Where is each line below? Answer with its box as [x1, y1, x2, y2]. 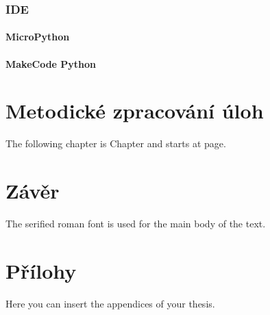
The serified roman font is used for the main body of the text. [5, 216, 266, 231]
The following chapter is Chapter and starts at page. [5, 136, 226, 151]
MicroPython [5, 29, 70, 44]
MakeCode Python [5, 56, 97, 71]
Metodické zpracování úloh [5, 97, 264, 125]
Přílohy [5, 256, 77, 284]
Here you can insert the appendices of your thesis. [5, 296, 215, 310]
